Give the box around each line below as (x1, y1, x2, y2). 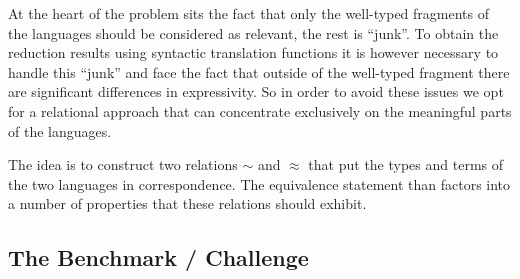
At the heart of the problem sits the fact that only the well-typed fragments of (8, 3, 489, 23)
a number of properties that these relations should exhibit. (8, 193, 367, 214)
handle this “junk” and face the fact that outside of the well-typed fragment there (8, 61, 510, 82)
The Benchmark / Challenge (8, 242, 309, 273)
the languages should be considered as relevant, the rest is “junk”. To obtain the (8, 22, 499, 43)
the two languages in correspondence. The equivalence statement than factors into (8, 173, 511, 194)
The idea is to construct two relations (8, 154, 238, 175)
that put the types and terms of (308, 154, 504, 175)
